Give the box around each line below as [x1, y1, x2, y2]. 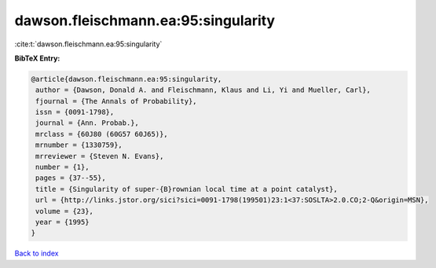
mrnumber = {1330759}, [35, 141, 123, 149]
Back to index [14, 248, 59, 259]
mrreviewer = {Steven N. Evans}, [35, 152, 164, 160]
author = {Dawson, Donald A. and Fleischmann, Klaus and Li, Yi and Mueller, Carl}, [35, 86, 371, 94]
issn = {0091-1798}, [35, 108, 115, 117]
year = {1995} [35, 218, 90, 226]
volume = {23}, [35, 207, 94, 215]
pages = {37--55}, [35, 174, 106, 182]
